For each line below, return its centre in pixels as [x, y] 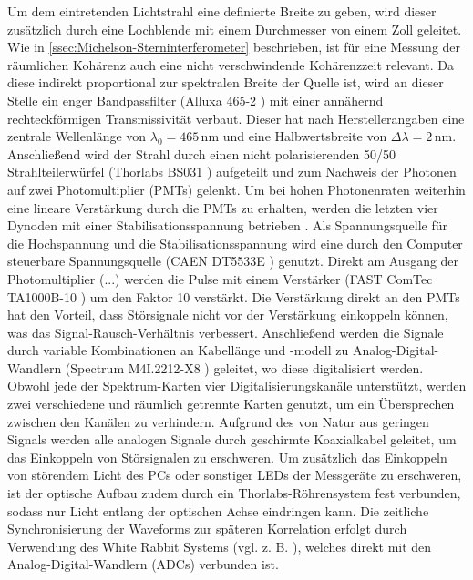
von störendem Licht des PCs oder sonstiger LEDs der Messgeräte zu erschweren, [235, 475]
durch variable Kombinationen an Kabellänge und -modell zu [178, 350]
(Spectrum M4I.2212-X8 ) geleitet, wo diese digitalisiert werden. [244, 367]
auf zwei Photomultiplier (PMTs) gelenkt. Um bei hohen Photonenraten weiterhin [236, 189]
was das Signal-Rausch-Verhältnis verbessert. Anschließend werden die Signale [226, 332]
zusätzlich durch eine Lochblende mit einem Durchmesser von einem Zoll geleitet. [235, 29]
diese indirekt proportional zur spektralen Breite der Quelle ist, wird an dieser [226, 82]
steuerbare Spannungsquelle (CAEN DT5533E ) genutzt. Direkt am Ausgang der [233, 261]
